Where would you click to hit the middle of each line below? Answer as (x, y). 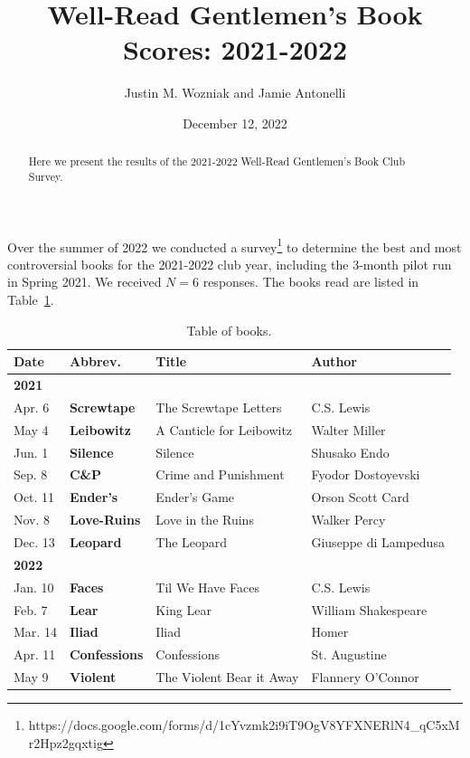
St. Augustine (349, 654)
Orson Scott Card (360, 497)
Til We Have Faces (207, 587)
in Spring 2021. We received (85, 282)
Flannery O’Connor (365, 677)
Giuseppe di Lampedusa (378, 541)
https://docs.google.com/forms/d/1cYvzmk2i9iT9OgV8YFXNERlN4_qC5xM (244, 725)
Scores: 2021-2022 (235, 49)
